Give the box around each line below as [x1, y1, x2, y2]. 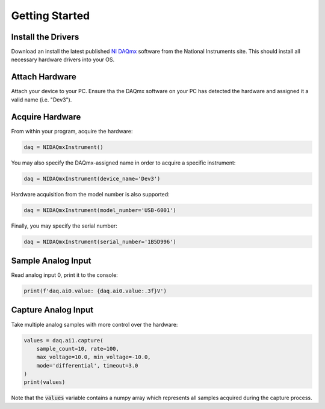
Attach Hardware [11, 72, 76, 82]
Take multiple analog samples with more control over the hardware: [11, 321, 178, 328]
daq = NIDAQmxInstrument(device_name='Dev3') [23, 175, 161, 182]
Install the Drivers [11, 32, 79, 42]
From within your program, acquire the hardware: [11, 127, 133, 135]
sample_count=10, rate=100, [36, 345, 120, 352]
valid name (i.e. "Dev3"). [11, 96, 72, 103]
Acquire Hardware [11, 112, 81, 122]
